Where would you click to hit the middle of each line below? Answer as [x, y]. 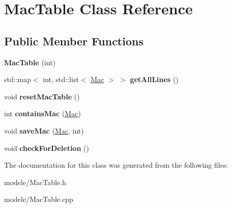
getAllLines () [154, 79]
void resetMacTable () [42, 96]
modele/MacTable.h [35, 182]
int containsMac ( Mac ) [42, 113]
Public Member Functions [74, 41]
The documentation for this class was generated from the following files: [116, 165]
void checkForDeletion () [47, 148]
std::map [18, 79]
